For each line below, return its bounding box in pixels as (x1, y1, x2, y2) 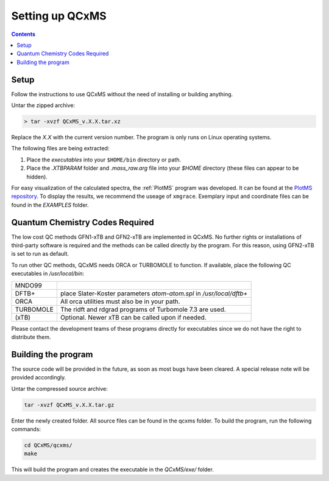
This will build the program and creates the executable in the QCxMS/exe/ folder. (11, 466, 214, 473)
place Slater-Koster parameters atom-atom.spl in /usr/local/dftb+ (60, 289, 248, 298)
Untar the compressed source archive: (11, 385, 108, 392)
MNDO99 (15, 281, 42, 289)
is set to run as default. (11, 250, 69, 258)
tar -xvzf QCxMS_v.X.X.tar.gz (24, 401, 115, 408)
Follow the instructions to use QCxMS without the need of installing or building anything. (11, 90, 233, 97)
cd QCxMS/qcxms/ (24, 442, 73, 449)
